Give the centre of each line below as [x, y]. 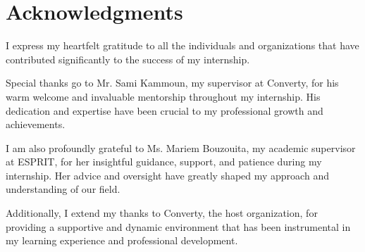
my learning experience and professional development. [122, 240]
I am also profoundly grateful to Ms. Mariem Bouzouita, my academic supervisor [181, 147]
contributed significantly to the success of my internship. [128, 59]
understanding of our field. [63, 189]
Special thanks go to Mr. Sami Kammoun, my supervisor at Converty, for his [172, 83]
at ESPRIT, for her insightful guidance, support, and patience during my [164, 162]
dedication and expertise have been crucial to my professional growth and [165, 110]
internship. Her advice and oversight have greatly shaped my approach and [167, 175]
